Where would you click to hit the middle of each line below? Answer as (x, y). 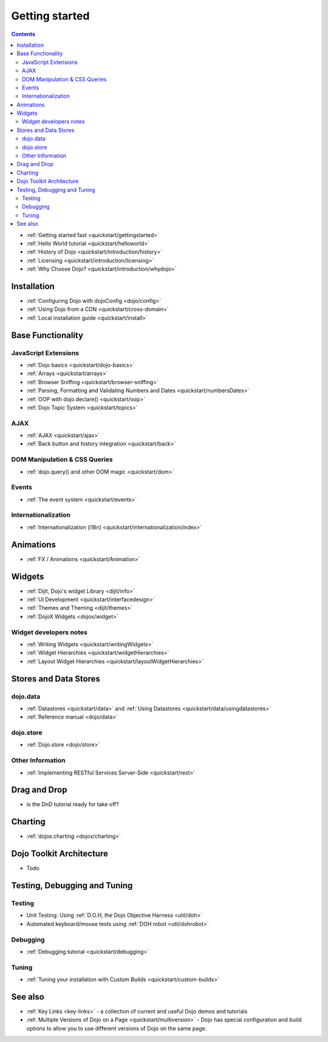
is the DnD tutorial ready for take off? (73, 804)
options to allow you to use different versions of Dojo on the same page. (117, 1028)
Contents (23, 34)
